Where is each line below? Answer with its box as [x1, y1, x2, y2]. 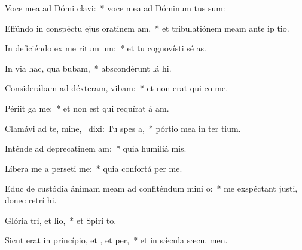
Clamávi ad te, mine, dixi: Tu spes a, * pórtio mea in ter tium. [5, 122, 241, 134]
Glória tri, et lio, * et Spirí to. [5, 214, 117, 226]
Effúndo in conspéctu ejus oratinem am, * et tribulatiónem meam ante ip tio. [5, 21, 289, 34]
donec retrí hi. [5, 193, 57, 206]
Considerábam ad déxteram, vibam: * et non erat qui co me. [5, 82, 228, 94]
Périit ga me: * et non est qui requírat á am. [5, 101, 169, 114]
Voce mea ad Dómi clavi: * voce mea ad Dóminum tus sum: [5, 2, 225, 14]
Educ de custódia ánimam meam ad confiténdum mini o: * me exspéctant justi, [5, 182, 298, 195]
